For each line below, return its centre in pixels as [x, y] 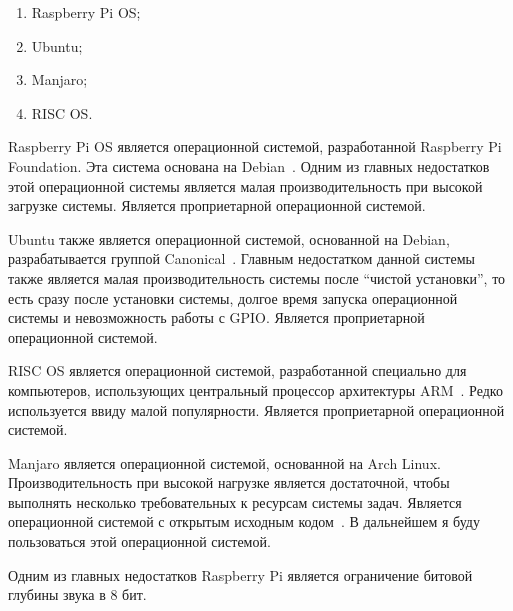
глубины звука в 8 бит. [77, 594]
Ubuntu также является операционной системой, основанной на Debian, [229, 238]
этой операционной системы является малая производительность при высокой [245, 185]
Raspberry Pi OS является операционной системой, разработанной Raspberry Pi [255, 146]
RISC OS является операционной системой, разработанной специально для [237, 370]
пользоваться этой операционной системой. [139, 541]
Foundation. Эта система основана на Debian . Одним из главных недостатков [249, 165]
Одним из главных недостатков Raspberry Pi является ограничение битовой [240, 574]
